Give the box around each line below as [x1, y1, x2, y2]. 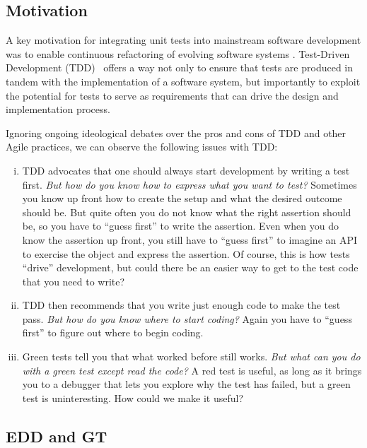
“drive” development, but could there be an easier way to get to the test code [22, 260, 359, 275]
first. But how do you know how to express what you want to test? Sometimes [22, 177, 357, 191]
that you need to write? [22, 273, 125, 288]
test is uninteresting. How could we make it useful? [22, 390, 243, 405]
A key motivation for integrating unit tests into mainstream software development [6, 33, 361, 47]
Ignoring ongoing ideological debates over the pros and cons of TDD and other [6, 125, 346, 140]
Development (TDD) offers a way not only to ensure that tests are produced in [6, 60, 354, 75]
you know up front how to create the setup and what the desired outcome [22, 191, 342, 206]
